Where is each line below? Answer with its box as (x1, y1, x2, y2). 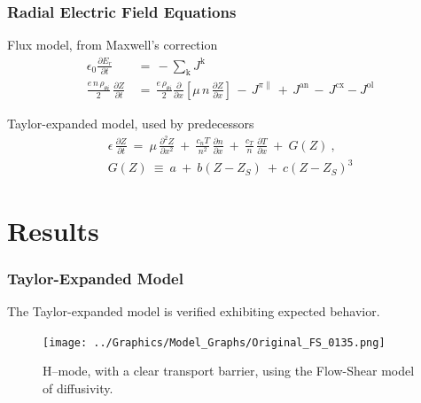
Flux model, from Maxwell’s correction (7, 35, 218, 54)
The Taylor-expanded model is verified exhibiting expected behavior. (7, 302, 380, 321)
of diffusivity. (43, 378, 113, 397)
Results (7, 212, 99, 248)
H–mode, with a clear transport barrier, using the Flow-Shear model (43, 361, 415, 380)
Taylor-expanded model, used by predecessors (7, 113, 254, 132)
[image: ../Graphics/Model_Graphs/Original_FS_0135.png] (43, 336, 386, 349)
